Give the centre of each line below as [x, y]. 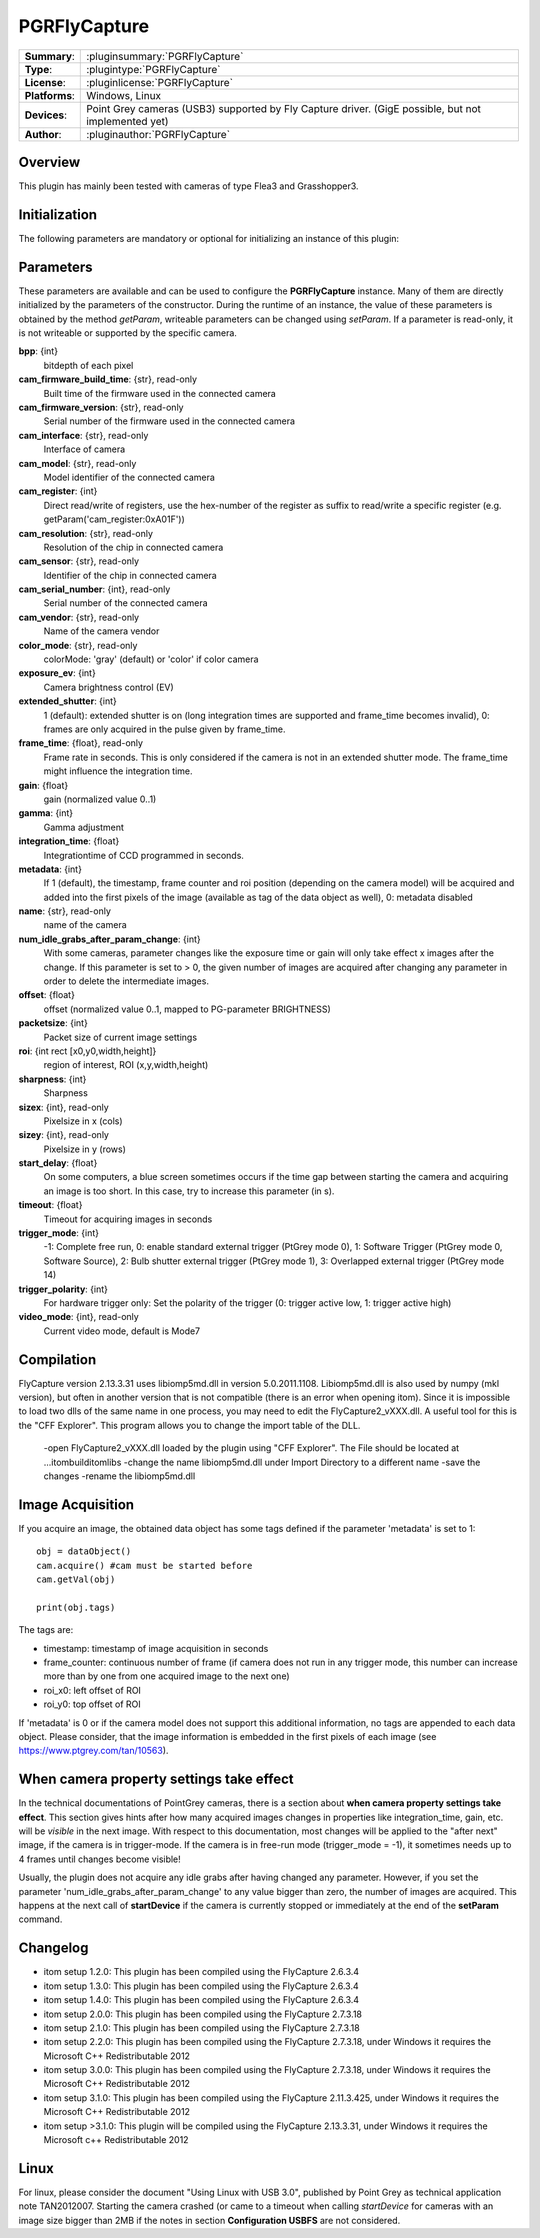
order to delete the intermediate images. [126, 981]
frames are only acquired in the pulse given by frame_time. [164, 729]
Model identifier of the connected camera [129, 477]
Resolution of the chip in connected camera [133, 547]
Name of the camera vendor [101, 631]
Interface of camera [84, 449]
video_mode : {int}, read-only [78, 1317]
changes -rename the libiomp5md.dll [119, 1476]
